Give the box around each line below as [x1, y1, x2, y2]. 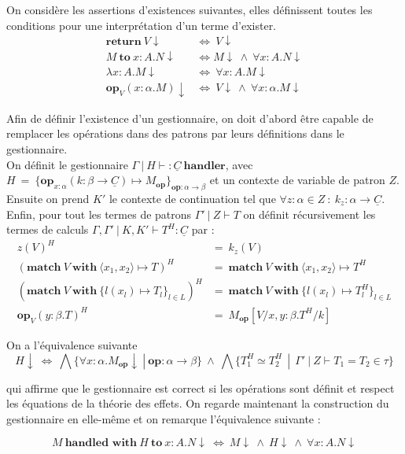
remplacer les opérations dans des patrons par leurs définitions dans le [6, 125, 344, 142]
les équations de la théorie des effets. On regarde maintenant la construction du [6, 395, 389, 412]
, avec [225, 156, 253, 172]
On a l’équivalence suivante [6, 336, 138, 352]
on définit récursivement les [243, 205, 376, 222]
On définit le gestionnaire [6, 156, 128, 172]
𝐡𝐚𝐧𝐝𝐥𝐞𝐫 [183, 160, 226, 172]
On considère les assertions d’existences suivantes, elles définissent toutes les [6, 2, 373, 17]
